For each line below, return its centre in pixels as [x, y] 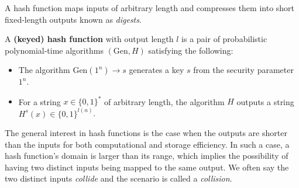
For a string [39, 101]
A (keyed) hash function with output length [89, 39]
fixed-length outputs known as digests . [73, 19]
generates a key [157, 70]
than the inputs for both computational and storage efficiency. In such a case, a [147, 144]
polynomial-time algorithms [54, 50]
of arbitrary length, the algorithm [164, 101]
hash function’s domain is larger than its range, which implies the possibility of [147, 156]
